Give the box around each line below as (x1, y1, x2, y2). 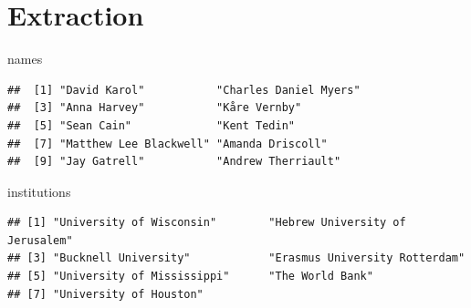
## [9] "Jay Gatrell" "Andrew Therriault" (7, 155, 341, 169)
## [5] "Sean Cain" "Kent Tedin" (7, 118, 295, 132)
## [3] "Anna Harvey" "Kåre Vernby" (7, 101, 302, 115)
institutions (7, 181, 71, 200)
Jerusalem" (7, 233, 73, 247)
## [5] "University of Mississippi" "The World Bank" (7, 270, 373, 283)
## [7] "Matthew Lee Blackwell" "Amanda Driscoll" (7, 137, 328, 150)
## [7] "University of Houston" (7, 287, 204, 301)
